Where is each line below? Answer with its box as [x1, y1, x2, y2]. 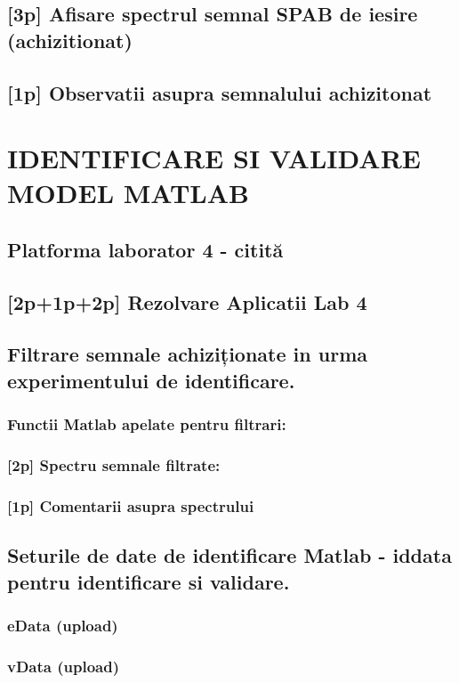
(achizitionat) [7, 26, 133, 53]
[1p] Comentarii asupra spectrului [7, 494, 254, 516]
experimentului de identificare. [7, 366, 295, 394]
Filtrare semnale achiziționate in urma [7, 340, 367, 368]
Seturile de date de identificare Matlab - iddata [7, 541, 452, 569]
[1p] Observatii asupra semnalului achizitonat [7, 78, 432, 106]
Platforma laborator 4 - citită [7, 235, 284, 263]
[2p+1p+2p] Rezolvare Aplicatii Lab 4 [7, 288, 367, 315]
